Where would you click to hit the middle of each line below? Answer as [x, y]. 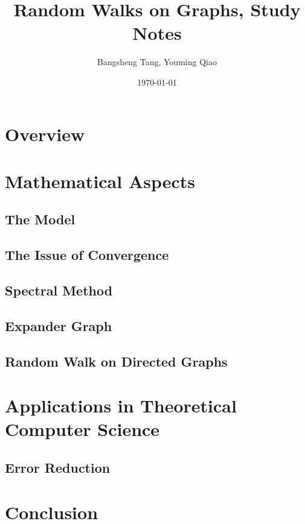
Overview [45, 134]
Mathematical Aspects [100, 181]
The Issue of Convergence [87, 255]
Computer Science [82, 429]
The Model [40, 219]
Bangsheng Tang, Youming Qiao [157, 62]
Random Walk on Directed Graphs [116, 361]
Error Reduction [58, 467]
